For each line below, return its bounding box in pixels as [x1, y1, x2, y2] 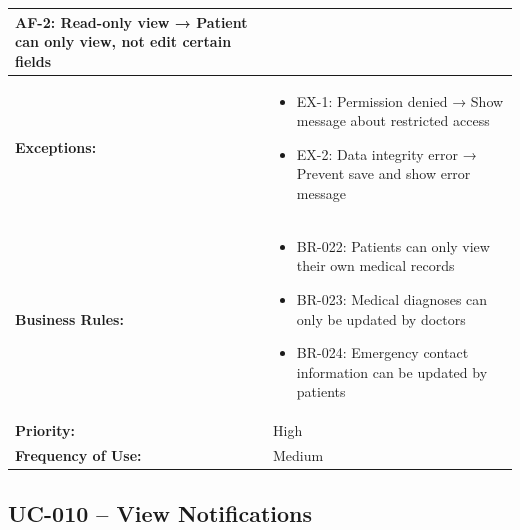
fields [15, 50, 52, 71]
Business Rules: [15, 308, 124, 329]
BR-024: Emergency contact [296, 342, 469, 363]
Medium [273, 445, 324, 465]
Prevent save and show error [296, 163, 471, 184]
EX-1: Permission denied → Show [296, 90, 504, 111]
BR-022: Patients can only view [296, 235, 490, 256]
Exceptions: [15, 136, 97, 157]
